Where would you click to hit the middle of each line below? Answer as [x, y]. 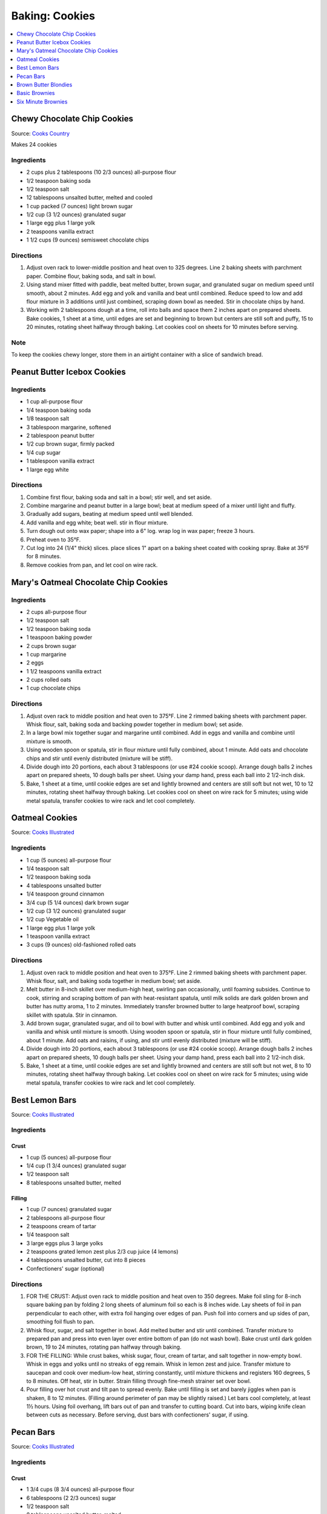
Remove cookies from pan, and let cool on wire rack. [92, 565]
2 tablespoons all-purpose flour [66, 1218]
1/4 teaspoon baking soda [58, 410]
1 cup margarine [46, 654]
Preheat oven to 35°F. [54, 540]
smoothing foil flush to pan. [61, 1322]
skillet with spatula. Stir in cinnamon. [72, 1015]
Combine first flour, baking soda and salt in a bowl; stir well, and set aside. [119, 497]
